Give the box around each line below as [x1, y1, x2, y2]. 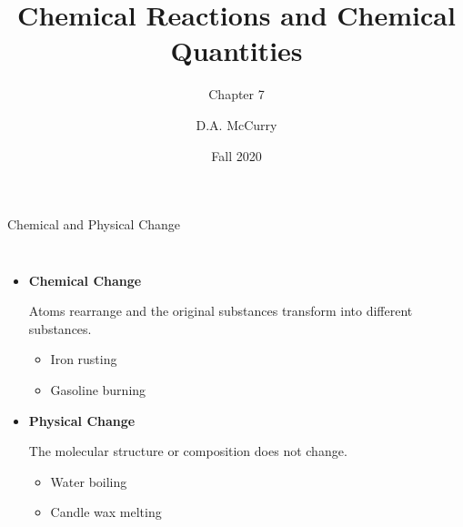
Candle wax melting [50, 502, 162, 522]
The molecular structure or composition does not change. [28, 441, 347, 461]
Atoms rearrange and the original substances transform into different [28, 301, 413, 320]
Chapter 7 [208, 85, 265, 104]
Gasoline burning [50, 380, 146, 400]
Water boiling [50, 471, 127, 491]
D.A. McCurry [196, 115, 277, 134]
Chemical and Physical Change [7, 215, 181, 234]
